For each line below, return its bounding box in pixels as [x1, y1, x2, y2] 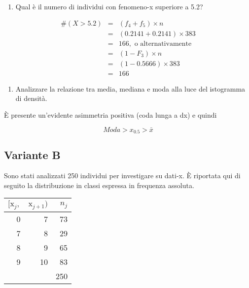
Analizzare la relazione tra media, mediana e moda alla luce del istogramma [15, 83, 246, 94]
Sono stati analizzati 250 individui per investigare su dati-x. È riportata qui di [4, 170, 241, 181]
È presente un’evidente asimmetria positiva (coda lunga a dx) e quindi [4, 109, 217, 120]
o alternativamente [134, 40, 192, 47]
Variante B [4, 147, 61, 162]
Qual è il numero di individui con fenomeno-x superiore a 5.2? [15, 1, 203, 11]
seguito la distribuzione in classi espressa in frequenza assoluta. [4, 180, 194, 190]
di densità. [15, 93, 47, 103]
